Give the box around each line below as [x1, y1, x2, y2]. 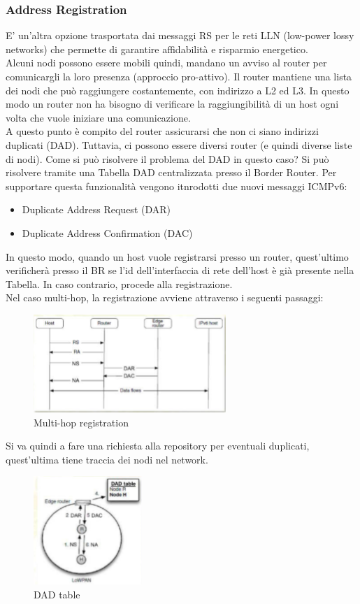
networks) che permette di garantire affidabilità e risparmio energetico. [6, 41, 308, 56]
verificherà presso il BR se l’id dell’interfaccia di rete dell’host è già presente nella [6, 263, 354, 278]
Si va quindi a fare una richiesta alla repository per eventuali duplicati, [6, 438, 310, 453]
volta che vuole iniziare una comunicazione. [6, 110, 191, 124]
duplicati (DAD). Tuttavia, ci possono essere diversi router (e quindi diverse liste [6, 137, 352, 152]
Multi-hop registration [34, 415, 129, 429]
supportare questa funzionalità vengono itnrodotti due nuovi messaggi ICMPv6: [6, 178, 347, 193]
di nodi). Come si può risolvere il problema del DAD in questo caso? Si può [6, 151, 329, 166]
